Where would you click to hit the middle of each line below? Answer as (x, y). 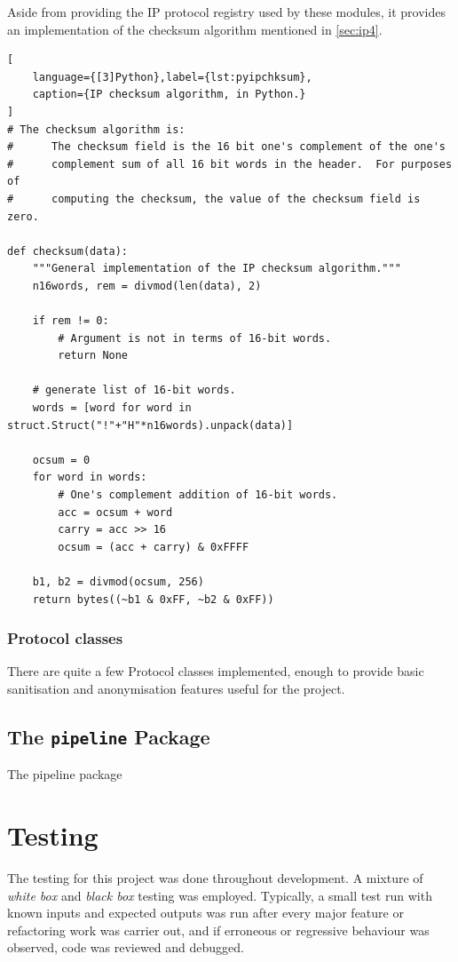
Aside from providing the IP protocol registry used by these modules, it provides (227, 12)
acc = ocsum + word (115, 512)
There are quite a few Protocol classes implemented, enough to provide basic (216, 671)
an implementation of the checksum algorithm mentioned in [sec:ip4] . (195, 29)
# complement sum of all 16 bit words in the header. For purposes (230, 164)
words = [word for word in (112, 408)
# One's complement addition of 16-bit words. (198, 495)
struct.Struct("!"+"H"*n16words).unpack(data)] (150, 425)
